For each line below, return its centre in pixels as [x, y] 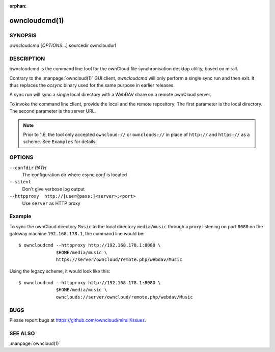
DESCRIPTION [27, 59]
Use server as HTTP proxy [51, 203]
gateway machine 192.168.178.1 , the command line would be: [77, 234]
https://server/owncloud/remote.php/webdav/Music [119, 260]
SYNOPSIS [23, 35]
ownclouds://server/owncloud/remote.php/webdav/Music [125, 297]
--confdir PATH [28, 168]
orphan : [18, 6]
